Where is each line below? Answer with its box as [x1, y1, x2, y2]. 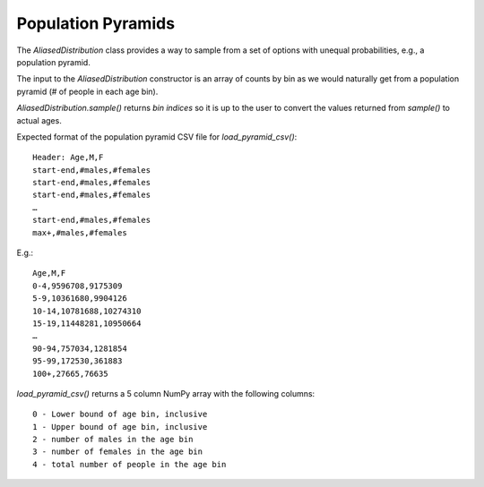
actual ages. [16, 115, 62, 125]
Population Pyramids [16, 13, 175, 33]
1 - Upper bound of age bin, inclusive [32, 422, 208, 431]
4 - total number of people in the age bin [32, 459, 227, 469]
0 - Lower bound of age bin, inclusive [32, 409, 208, 420]
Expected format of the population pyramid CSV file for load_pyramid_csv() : [16, 131, 298, 142]
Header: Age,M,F [32, 152, 104, 163]
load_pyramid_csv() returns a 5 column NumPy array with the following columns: [16, 388, 315, 398]
